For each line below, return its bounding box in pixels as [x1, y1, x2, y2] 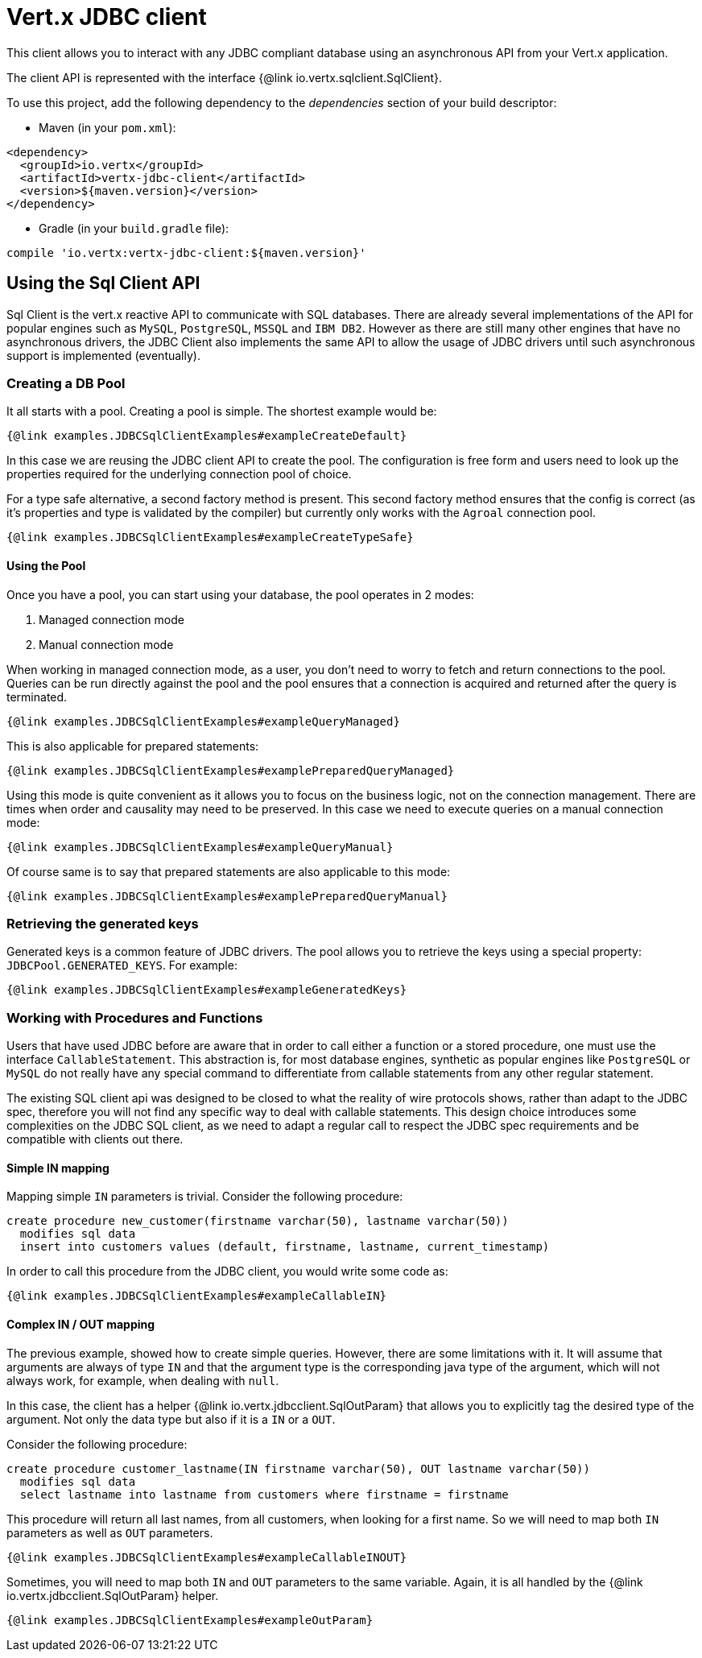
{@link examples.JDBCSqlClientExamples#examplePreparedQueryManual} [6, 889, 448, 903]
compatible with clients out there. [6, 1132, 184, 1147]
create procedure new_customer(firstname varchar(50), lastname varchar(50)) [6, 1214, 509, 1228]
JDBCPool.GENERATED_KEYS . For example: [6, 958, 237, 973]
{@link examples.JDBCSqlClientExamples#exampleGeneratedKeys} [6, 983, 407, 997]
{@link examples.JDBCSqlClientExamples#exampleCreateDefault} [6, 429, 407, 443]
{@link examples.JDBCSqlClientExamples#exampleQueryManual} [6, 840, 394, 854]
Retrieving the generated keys [6, 915, 199, 932]
